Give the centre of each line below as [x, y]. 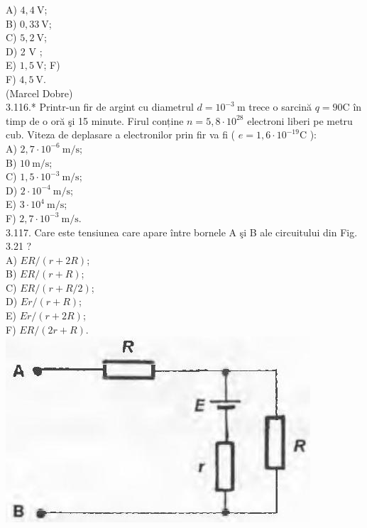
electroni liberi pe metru [300, 120]
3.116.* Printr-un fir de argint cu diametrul [100, 107]
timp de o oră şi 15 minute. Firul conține [95, 120]
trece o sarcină [280, 107]
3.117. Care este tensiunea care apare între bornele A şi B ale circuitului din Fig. [182, 232]
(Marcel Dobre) [39, 93]
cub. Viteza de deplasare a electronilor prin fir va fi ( [121, 134]
